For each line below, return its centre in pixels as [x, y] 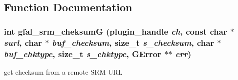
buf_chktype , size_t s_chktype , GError [83, 53]
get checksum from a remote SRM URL [63, 71]
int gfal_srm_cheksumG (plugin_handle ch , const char [116, 31]
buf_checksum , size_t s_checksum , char [133, 42]
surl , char [23, 42]
